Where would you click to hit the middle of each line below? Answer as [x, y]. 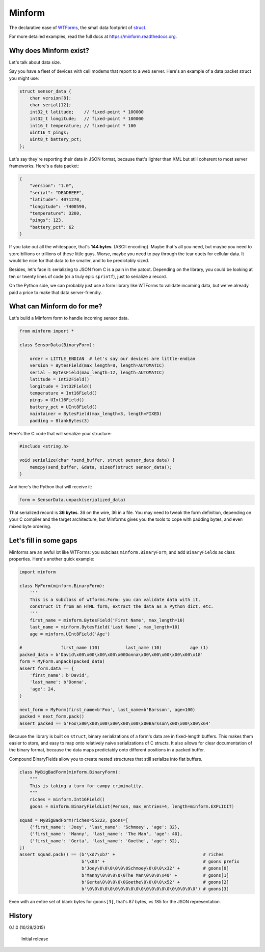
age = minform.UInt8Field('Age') [70, 634]
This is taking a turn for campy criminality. [87, 786]
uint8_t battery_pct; [56, 139]
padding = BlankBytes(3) [60, 421]
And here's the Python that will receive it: [51, 487]
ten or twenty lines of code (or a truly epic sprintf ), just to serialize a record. [88, 276]
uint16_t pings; [49, 132]
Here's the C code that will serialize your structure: [60, 433]
